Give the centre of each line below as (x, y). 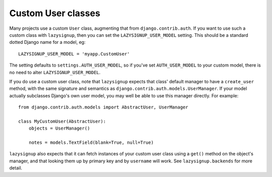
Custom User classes (55, 13)
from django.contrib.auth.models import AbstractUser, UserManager (103, 107)
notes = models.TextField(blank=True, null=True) (91, 143)
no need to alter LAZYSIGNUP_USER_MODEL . (55, 72)
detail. (16, 168)
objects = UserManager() (59, 128)
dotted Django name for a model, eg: (47, 42)
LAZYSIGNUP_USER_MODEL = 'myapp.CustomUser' (74, 54)
